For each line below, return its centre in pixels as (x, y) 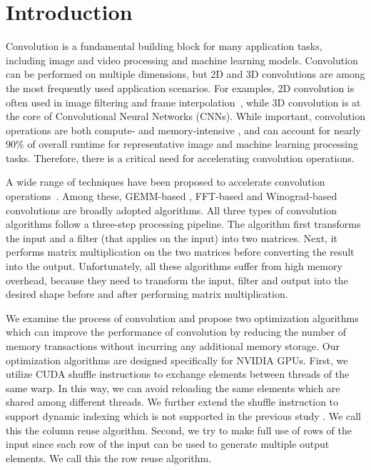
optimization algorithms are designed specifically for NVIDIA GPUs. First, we (177, 360)
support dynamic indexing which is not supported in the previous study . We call (183, 415)
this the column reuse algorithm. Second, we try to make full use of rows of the (179, 430)
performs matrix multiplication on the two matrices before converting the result (180, 252)
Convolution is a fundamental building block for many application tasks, (164, 46)
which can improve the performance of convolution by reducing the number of (176, 332)
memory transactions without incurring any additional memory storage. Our (173, 346)
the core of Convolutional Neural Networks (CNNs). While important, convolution (185, 116)
